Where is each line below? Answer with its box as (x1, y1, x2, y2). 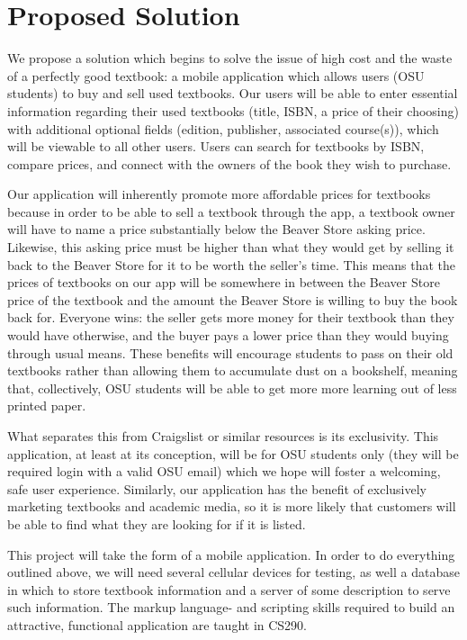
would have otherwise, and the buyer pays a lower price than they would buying (7, 326, 449, 345)
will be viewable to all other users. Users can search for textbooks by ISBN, (7, 137, 425, 156)
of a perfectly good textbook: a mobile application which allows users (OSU (7, 66, 425, 85)
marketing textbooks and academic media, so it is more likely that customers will (7, 497, 456, 516)
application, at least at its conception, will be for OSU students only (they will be (7, 444, 459, 463)
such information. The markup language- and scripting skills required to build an (7, 598, 455, 617)
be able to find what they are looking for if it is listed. (7, 514, 306, 533)
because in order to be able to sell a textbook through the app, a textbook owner (7, 202, 455, 221)
